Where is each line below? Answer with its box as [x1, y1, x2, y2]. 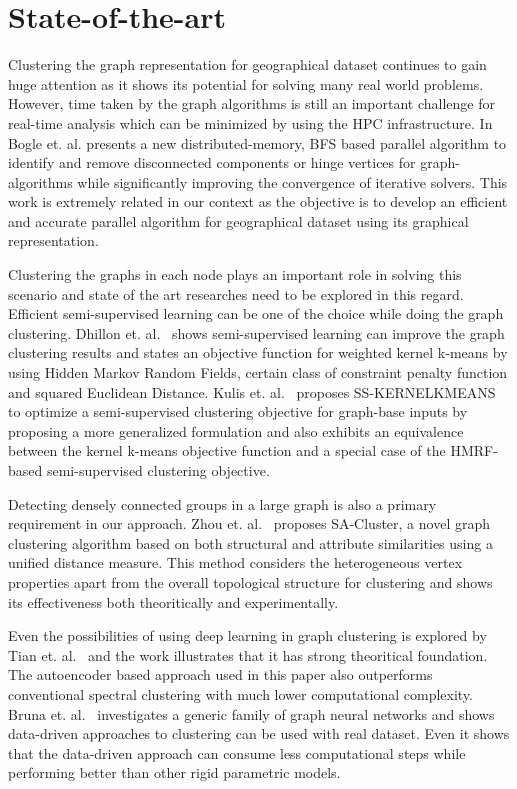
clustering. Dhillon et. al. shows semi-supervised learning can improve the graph [8, 322, 505, 343]
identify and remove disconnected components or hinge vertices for [8, 152, 416, 173]
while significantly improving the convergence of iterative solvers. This [77, 171, 508, 192]
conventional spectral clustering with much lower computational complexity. [8, 683, 473, 704]
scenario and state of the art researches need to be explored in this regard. [8, 283, 464, 304]
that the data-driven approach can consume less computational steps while [8, 742, 466, 763]
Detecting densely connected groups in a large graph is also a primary [8, 493, 437, 514]
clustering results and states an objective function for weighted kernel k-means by [8, 342, 508, 363]
